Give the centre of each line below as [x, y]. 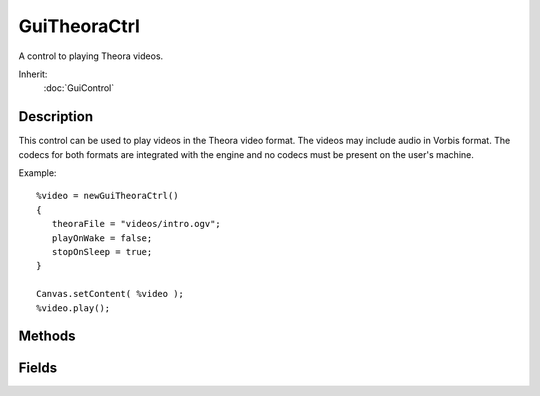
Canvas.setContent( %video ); [110, 294]
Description [56, 116]
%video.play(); [73, 308]
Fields [38, 368]
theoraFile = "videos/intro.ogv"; [136, 224]
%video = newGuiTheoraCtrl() [107, 196]
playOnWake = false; [102, 238]
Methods [47, 336]
